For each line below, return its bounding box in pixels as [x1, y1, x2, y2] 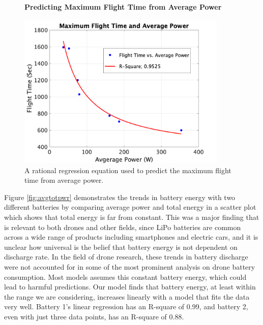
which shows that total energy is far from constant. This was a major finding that [4, 212, 259, 222]
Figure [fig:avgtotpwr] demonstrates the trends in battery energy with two [4, 191, 236, 202]
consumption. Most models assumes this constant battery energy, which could [4, 271, 247, 282]
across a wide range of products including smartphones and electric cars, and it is [4, 232, 258, 242]
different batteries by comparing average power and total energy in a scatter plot [4, 202, 256, 212]
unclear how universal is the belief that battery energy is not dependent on [4, 241, 238, 252]
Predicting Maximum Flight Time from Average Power [24, 2, 222, 12]
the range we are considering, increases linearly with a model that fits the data [4, 291, 250, 302]
